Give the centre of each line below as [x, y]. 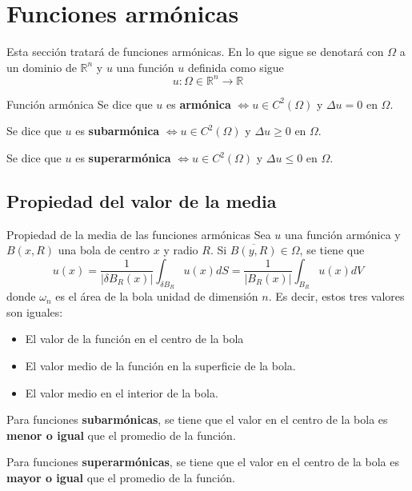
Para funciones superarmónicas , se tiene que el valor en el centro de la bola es [203, 462]
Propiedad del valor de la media [142, 200]
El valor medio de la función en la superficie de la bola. [160, 365]
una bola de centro [104, 250]
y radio [181, 250]
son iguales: [35, 311]
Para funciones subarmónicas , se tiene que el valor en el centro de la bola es [197, 419]
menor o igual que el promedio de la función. [121, 435]
